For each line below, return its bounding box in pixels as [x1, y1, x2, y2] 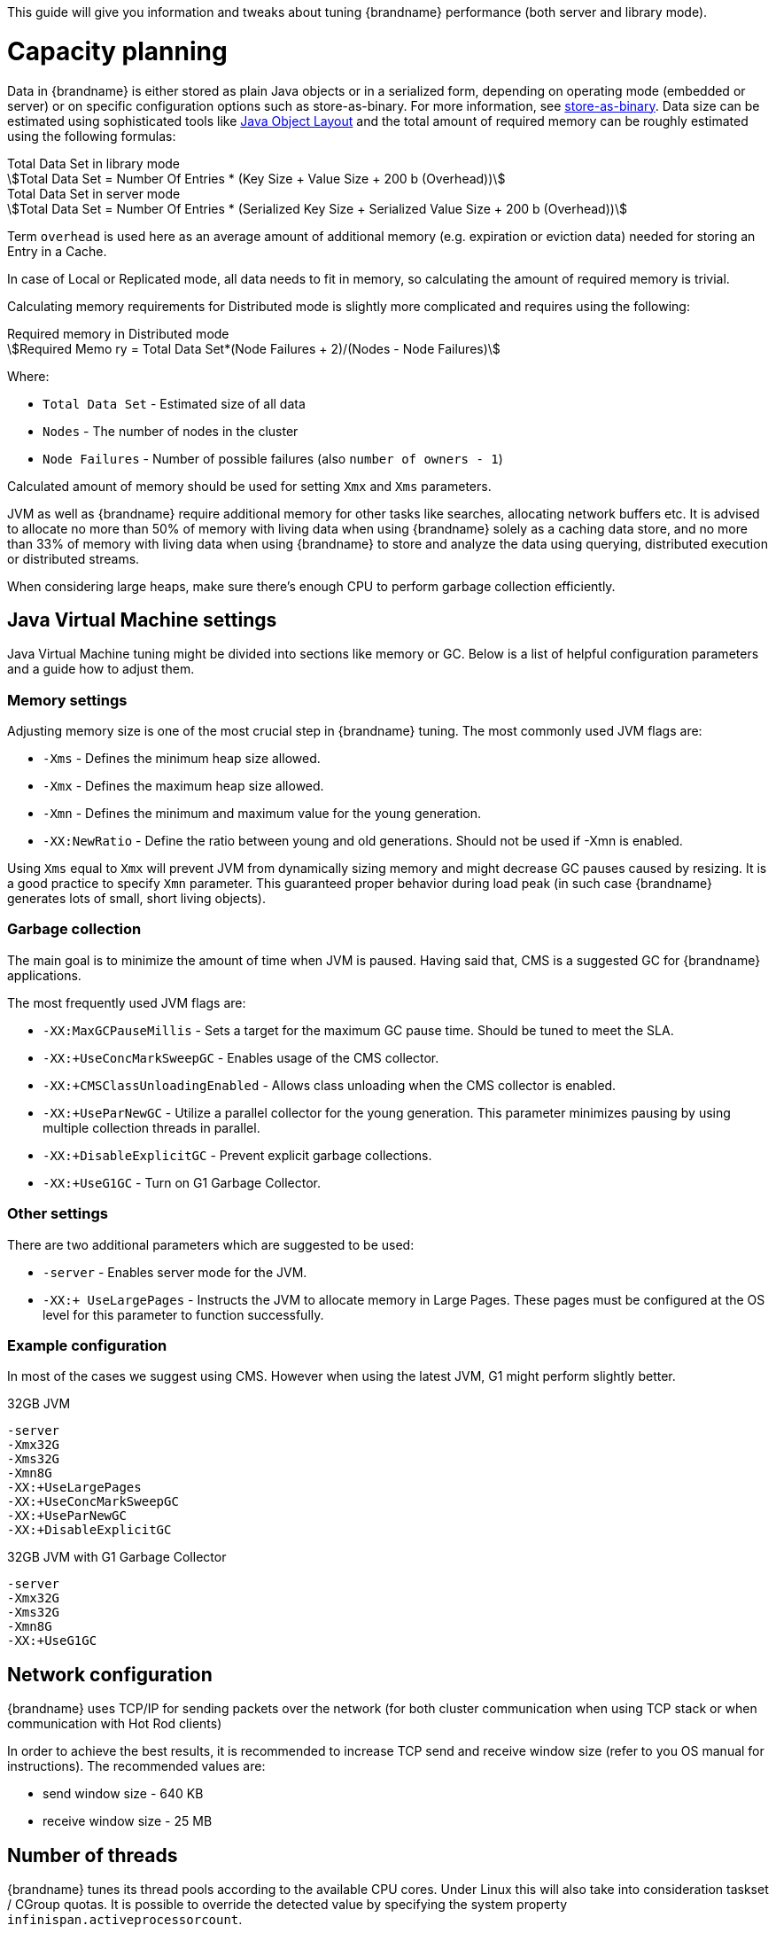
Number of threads [7, 1843, 178, 1867]
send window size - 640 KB [43, 1786, 204, 1802]
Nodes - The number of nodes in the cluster [43, 423, 299, 439]
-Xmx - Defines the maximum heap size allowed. [43, 778, 324, 794]
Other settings [7, 1204, 108, 1223]
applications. [7, 967, 81, 983]
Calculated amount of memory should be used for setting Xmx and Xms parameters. [7, 478, 492, 494]
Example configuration [7, 1336, 167, 1354]
